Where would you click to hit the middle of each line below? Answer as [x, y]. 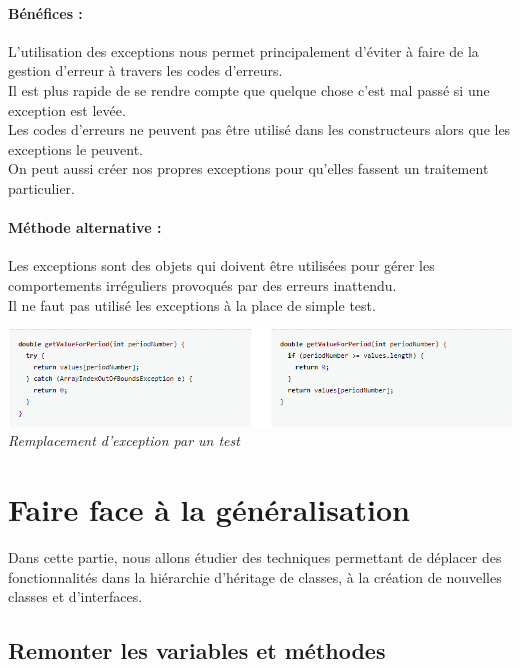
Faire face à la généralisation [209, 509]
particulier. [41, 187]
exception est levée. [67, 109]
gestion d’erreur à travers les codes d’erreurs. [145, 70]
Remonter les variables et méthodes [197, 650]
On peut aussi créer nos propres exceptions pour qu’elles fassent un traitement [248, 168]
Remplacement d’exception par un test [124, 440]
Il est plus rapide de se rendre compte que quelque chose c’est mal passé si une [249, 89]
